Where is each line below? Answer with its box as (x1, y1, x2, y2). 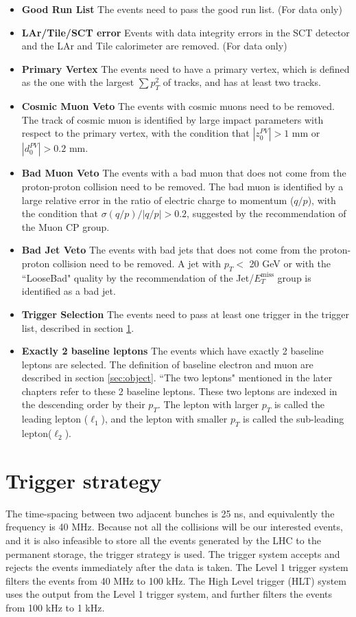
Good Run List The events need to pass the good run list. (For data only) (21, 2, 342, 16)
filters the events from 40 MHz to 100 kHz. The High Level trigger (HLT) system (5, 573, 346, 587)
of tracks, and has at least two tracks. (163, 75, 321, 89)
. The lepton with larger (157, 397, 259, 412)
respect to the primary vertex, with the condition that (21, 126, 250, 140)
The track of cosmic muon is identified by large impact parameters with (21, 112, 324, 126)
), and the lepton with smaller (101, 412, 228, 426)
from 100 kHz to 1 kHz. (5, 600, 105, 614)
